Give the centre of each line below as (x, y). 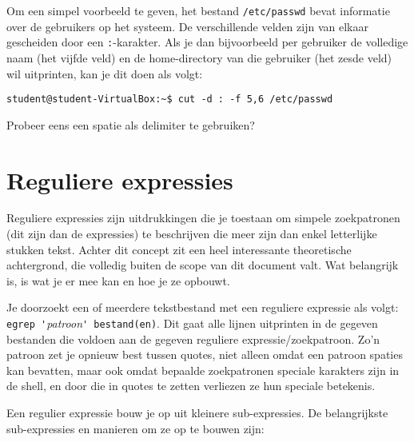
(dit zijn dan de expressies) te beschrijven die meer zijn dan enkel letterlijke (192, 234)
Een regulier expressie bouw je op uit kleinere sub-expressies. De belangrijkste (197, 413)
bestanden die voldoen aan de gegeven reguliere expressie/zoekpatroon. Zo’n (193, 338)
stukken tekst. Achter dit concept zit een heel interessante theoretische (179, 249)
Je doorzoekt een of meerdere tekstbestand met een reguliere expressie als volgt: (203, 307)
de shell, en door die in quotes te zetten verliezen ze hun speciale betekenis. (191, 386)
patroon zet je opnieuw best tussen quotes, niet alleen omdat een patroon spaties (205, 354)
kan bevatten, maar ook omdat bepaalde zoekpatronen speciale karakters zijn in (203, 370)
